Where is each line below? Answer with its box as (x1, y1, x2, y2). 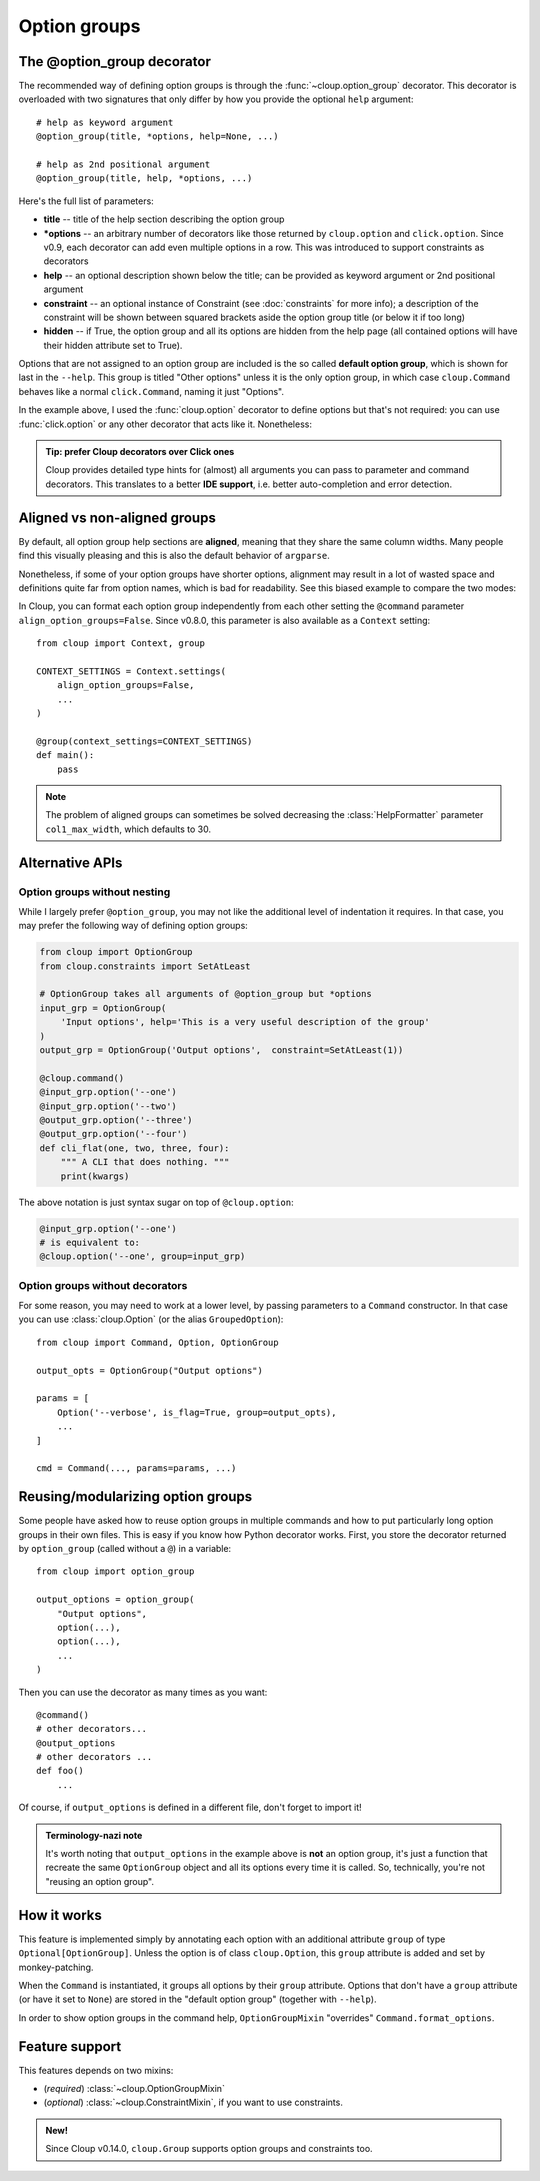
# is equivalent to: (39, 1236, 140, 1248)
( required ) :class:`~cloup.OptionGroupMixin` (43, 2082, 225, 2094)
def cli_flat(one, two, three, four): (39, 1142, 230, 1154)
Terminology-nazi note (45, 1829, 143, 1841)
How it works (18, 1906, 102, 1924)
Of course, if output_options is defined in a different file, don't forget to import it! (18, 1801, 362, 1814)
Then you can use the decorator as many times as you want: (18, 1686, 268, 1698)
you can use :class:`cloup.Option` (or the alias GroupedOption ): (18, 1313, 284, 1325)
